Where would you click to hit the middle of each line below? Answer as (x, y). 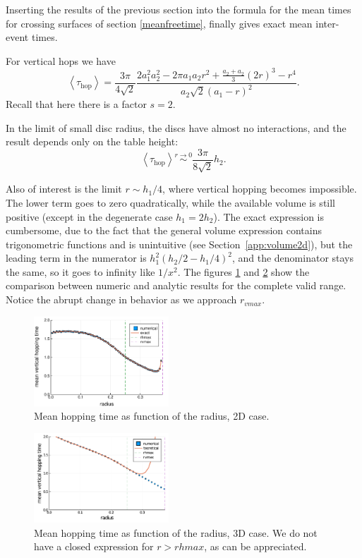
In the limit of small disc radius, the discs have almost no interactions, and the (176, 127)
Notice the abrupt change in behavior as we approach (121, 299)
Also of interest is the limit (64, 189)
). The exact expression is (269, 216)
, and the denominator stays (293, 258)
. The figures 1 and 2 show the (243, 271)
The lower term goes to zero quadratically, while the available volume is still (171, 202)
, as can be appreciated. (255, 546)
